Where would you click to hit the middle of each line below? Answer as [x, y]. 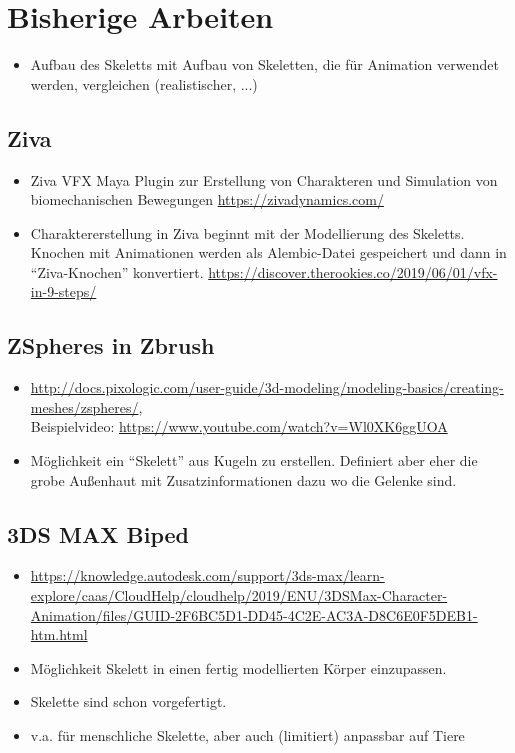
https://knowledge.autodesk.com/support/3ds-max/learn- [207, 575]
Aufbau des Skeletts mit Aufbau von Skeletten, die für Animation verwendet [264, 64]
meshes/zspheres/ [84, 406]
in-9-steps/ [63, 291]
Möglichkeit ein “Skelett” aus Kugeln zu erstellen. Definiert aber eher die [254, 460]
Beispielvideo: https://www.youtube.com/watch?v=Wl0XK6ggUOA [239, 426]
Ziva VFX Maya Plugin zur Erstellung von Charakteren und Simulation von [264, 179]
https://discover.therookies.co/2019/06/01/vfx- [353, 271]
